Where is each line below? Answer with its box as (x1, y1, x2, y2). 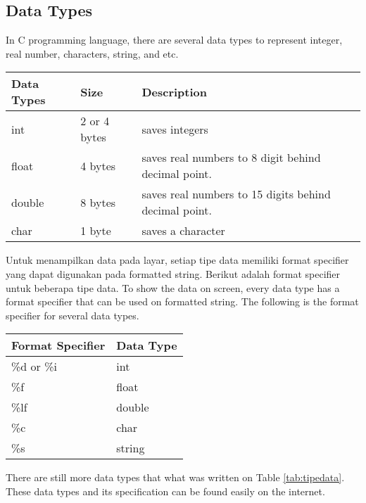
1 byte (80, 222, 111, 239)
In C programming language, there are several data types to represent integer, (6, 32, 343, 47)
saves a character (141, 222, 225, 239)
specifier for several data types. (6, 307, 139, 322)
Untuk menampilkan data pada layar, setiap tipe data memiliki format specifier (6, 253, 349, 267)
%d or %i (11, 358, 57, 375)
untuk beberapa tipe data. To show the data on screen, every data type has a (6, 280, 340, 295)
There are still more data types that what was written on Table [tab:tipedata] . (6, 470, 345, 485)
